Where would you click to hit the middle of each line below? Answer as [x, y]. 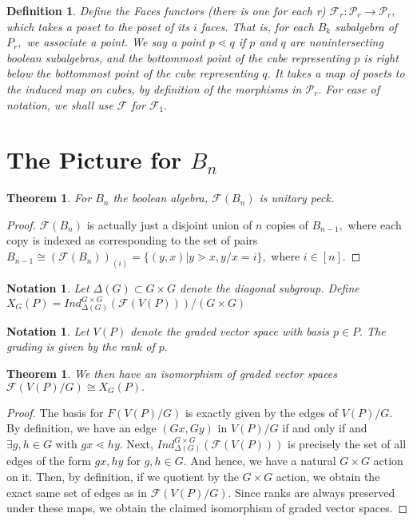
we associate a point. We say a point [116, 42]
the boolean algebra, [161, 198]
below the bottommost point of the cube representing [133, 73]
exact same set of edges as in [77, 492]
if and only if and [325, 428]
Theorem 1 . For [49, 198]
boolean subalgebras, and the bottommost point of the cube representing [179, 57]
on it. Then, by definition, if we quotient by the [123, 477]
